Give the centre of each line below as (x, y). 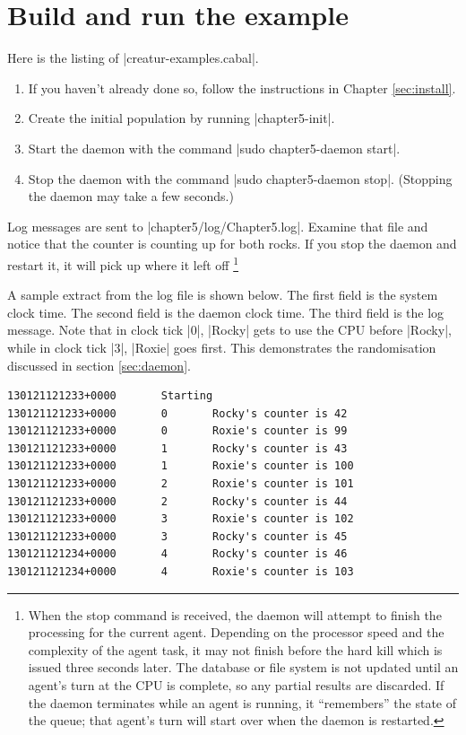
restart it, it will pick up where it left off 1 (123, 263)
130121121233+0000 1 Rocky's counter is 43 (177, 448)
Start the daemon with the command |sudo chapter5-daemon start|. (214, 148)
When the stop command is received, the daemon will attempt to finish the (235, 614)
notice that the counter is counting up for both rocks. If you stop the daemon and (232, 244)
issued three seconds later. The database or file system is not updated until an (243, 667)
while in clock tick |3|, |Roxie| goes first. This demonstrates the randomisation (222, 347)
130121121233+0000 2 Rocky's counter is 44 (177, 501)
